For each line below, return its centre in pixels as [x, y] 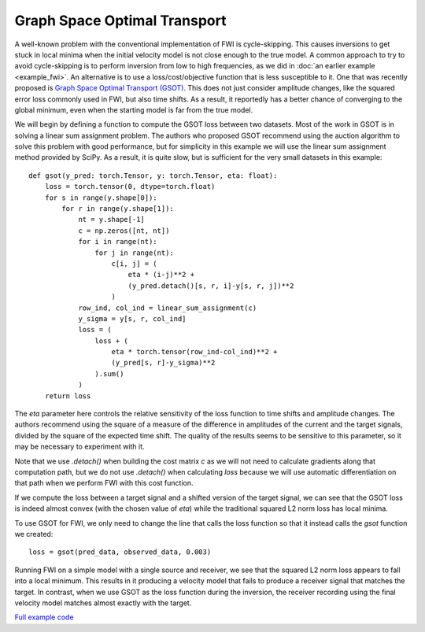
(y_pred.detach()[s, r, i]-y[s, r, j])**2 [211, 286]
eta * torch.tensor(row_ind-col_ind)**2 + [194, 352]
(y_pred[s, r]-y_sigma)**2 [163, 363]
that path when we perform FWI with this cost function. [104, 483]
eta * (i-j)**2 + [161, 275]
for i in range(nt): [118, 242]
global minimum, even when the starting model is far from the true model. [134, 109]
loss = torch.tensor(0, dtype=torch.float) [130, 187]
